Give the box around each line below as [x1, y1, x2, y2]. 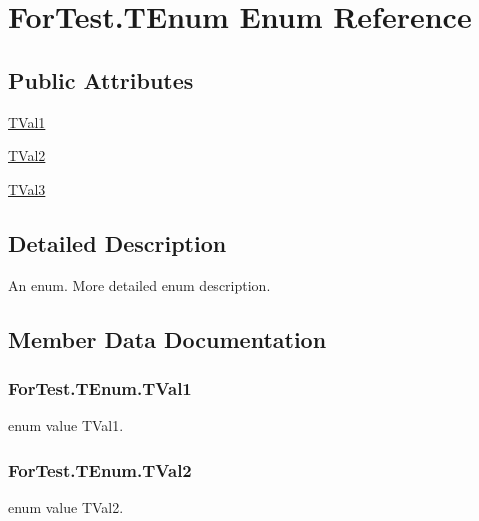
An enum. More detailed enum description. [8, 274, 271, 295]
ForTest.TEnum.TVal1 [8, 375, 192, 400]
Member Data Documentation [8, 323, 327, 354]
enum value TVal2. [8, 496, 124, 517]
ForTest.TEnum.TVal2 [8, 457, 192, 482]
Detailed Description [8, 227, 227, 258]
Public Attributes [8, 64, 194, 95]
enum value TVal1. [8, 415, 124, 436]
